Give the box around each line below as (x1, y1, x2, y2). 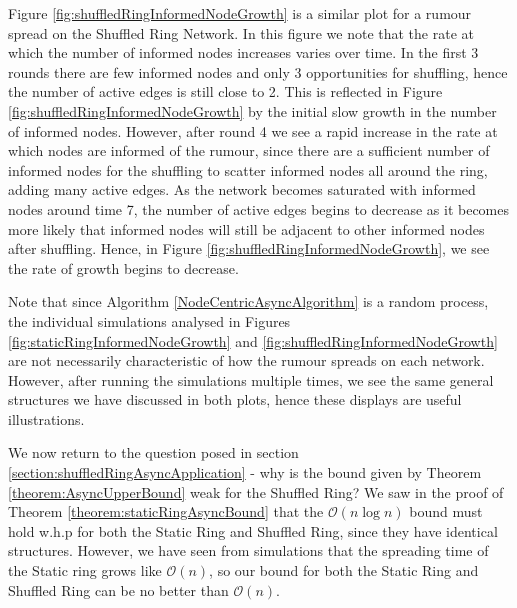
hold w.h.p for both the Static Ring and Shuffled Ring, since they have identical (8, 520, 498, 541)
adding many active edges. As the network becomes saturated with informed (8, 179, 476, 200)
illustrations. (8, 408, 85, 429)
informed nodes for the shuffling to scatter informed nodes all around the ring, (8, 159, 488, 180)
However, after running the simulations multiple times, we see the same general (8, 369, 494, 390)
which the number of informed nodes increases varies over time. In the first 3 (8, 42, 479, 63)
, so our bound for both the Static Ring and (209, 560, 479, 581)
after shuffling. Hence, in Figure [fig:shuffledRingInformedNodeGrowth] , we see (8, 238, 490, 259)
